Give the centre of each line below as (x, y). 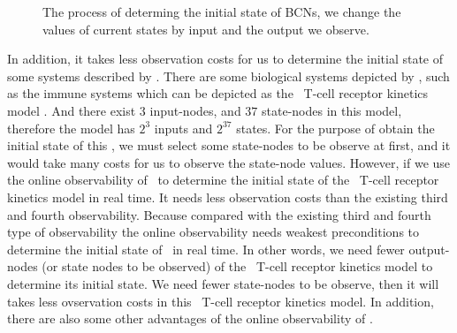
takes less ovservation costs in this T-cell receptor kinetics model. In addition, (221, 301)
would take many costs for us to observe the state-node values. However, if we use (229, 162)
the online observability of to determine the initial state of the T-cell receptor (223, 180)
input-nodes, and (195, 110)
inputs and (183, 128)
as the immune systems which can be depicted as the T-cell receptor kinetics (218, 93)
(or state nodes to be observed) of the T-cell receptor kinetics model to (237, 266)
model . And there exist (72, 110)
